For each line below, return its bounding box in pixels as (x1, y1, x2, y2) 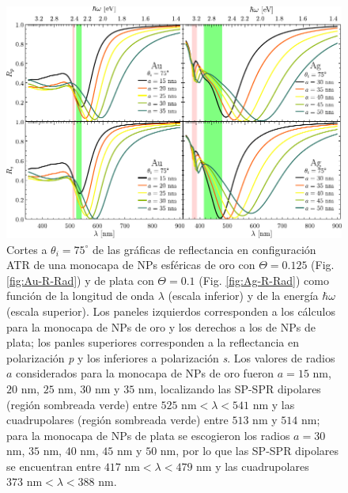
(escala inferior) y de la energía (168, 287, 319, 304)
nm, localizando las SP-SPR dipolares (138, 380, 321, 396)
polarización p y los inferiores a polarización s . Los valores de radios (6, 349, 335, 366)
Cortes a (6, 241, 47, 257)
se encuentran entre (6, 457, 101, 474)
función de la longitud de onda (6, 287, 155, 304)
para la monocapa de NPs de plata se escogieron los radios (6, 427, 290, 443)
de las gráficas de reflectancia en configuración (93, 241, 316, 257)
